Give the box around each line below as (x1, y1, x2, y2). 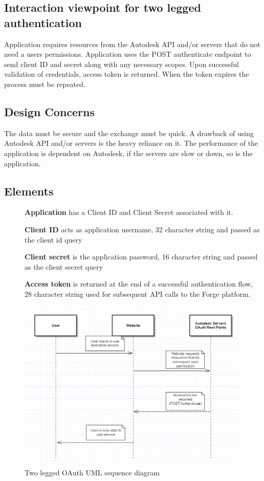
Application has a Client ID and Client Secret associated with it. (25, 207, 233, 217)
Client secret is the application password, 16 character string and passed (25, 251, 258, 262)
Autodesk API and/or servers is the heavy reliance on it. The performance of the (4, 138, 258, 148)
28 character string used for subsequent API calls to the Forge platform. (25, 288, 251, 299)
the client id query (25, 234, 82, 245)
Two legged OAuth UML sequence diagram (25, 467, 160, 477)
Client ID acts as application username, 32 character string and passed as (25, 224, 260, 234)
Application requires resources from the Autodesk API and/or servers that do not (4, 38, 260, 49)
